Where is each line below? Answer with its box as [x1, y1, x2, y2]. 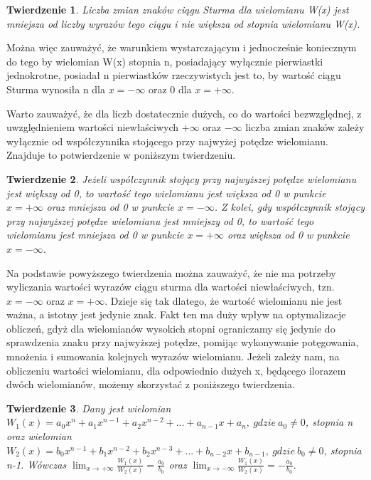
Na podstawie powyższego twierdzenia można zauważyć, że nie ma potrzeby [6, 265, 336, 280]
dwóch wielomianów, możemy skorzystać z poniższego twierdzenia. [6, 377, 295, 392]
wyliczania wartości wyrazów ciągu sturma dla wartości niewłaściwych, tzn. [6, 279, 335, 294]
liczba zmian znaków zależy [245, 120, 365, 135]
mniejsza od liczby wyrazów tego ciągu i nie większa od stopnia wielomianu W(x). [6, 16, 360, 31]
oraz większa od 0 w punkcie [227, 227, 350, 242]
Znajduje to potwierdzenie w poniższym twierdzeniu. [6, 147, 236, 162]
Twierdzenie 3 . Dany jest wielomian [6, 400, 171, 415]
